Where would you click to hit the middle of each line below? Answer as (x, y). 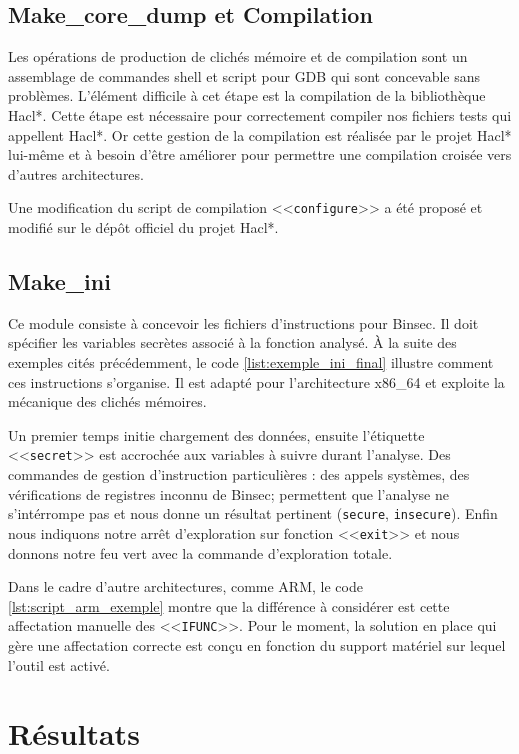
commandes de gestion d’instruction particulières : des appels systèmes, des (239, 474)
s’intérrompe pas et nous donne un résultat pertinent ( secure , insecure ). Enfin (253, 513)
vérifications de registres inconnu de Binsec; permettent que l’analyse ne (228, 493)
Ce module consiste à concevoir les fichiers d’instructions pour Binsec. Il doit (243, 322)
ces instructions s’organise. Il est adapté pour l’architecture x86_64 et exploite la (256, 381)
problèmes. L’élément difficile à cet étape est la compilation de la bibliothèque (247, 95)
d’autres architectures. (76, 173)
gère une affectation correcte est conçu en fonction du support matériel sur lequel (257, 644)
